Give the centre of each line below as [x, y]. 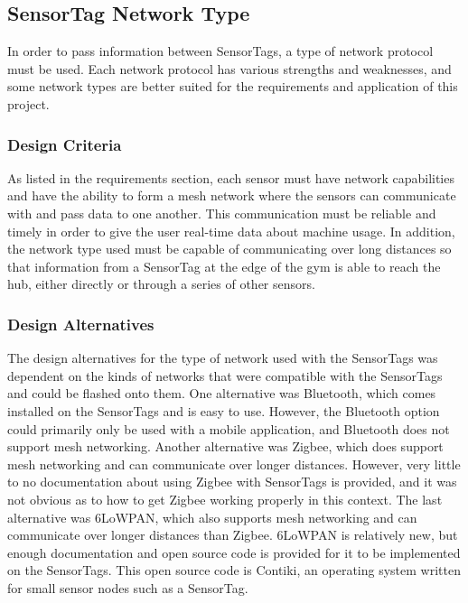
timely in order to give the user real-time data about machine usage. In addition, [231, 231]
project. [28, 103]
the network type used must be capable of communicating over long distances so [229, 249]
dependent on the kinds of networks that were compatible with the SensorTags [225, 375]
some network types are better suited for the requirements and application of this [233, 86]
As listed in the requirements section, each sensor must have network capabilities [231, 177]
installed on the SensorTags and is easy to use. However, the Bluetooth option [224, 410]
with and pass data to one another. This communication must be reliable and [222, 213]
